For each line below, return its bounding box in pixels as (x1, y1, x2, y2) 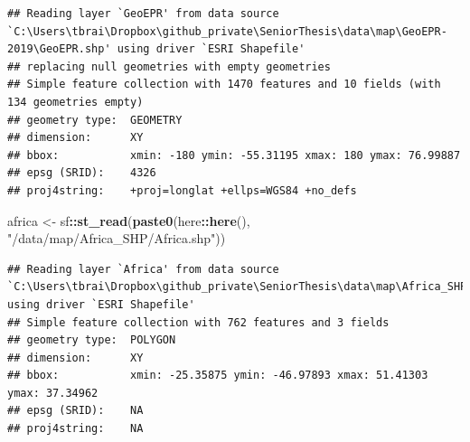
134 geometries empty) (7, 95, 144, 108)
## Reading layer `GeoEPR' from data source (7, 7, 279, 20)
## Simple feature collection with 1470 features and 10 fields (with (7, 78, 441, 91)
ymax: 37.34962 (7, 386, 99, 400)
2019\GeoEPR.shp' (7, 42, 111, 56)
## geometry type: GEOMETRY (7, 113, 183, 127)
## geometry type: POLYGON (7, 334, 176, 347)
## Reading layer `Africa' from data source (7, 262, 279, 276)
